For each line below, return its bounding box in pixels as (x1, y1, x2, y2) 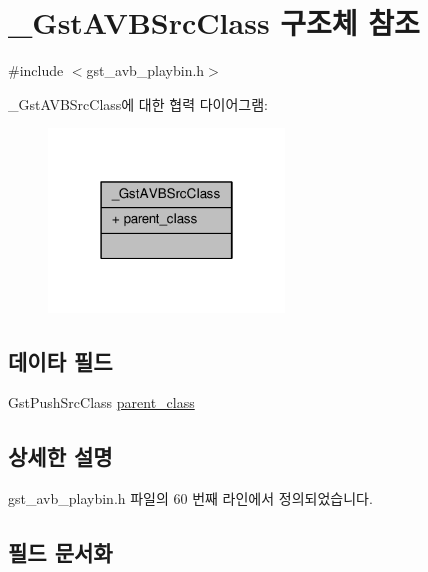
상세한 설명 (8, 441, 113, 472)
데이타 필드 (8, 345, 113, 376)
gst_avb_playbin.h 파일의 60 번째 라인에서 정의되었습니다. (8, 488, 373, 509)
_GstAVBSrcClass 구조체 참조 (8, 2, 420, 43)
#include (8, 60, 64, 81)
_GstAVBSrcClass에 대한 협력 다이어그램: (8, 93, 269, 114)
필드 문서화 (8, 537, 113, 568)
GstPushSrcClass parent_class (8, 392, 195, 413)
